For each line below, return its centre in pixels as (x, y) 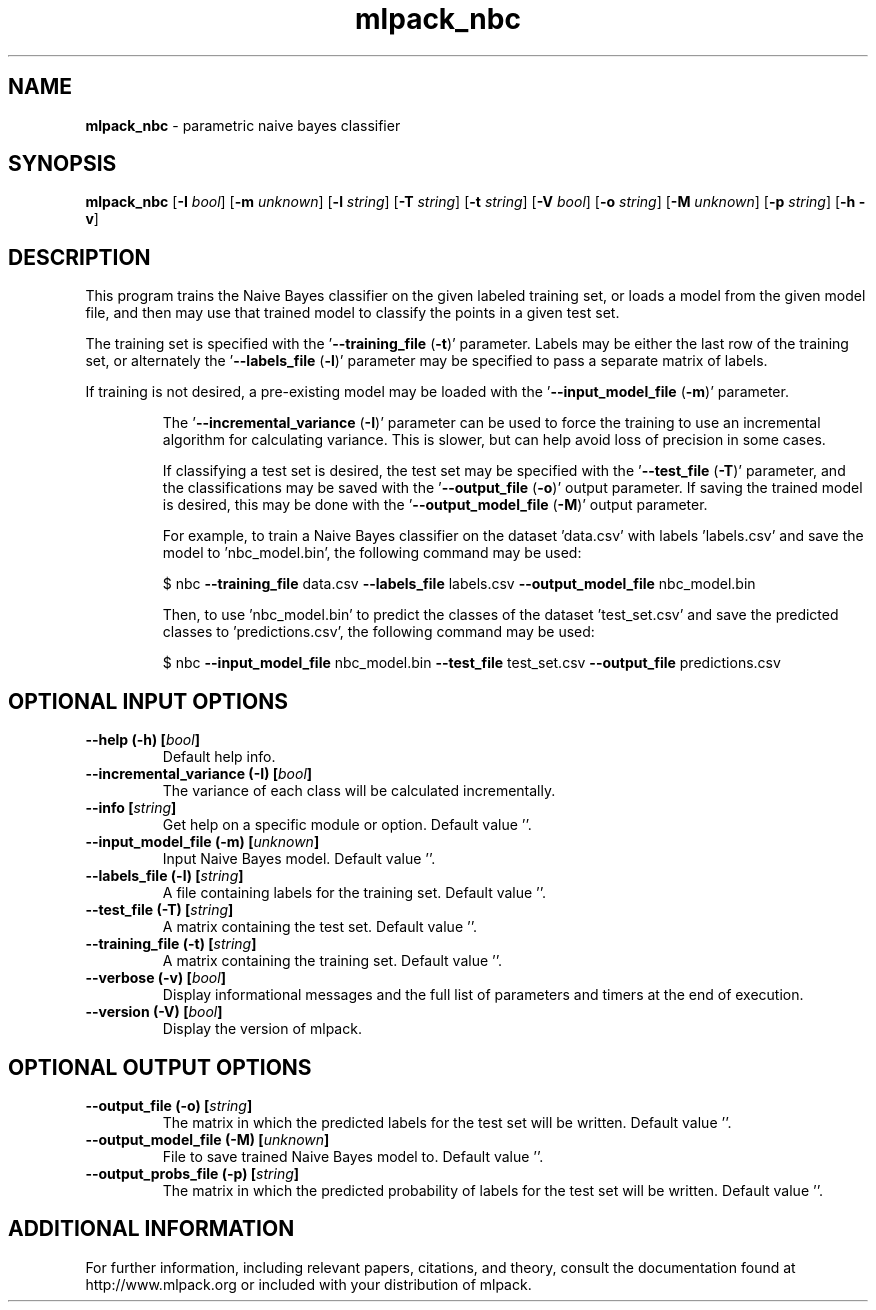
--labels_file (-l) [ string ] (164, 876)
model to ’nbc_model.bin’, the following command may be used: (372, 553)
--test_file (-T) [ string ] (159, 910)
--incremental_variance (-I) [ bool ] (199, 774)
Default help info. (219, 757)
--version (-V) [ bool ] (154, 1012)
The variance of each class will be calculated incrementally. (359, 791)
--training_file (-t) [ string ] (171, 944)
